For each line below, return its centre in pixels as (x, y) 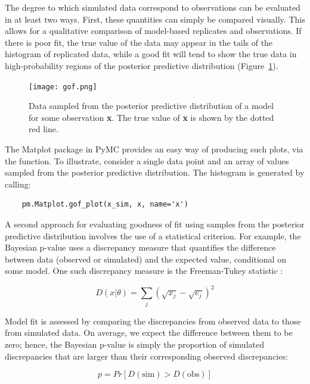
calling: (18, 184)
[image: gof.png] (63, 87)
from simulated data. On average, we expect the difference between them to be (149, 333)
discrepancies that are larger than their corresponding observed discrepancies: (146, 356)
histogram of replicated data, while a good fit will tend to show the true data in (151, 54)
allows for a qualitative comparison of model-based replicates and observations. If (153, 31)
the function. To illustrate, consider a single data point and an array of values (147, 160)
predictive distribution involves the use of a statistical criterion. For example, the (153, 235)
